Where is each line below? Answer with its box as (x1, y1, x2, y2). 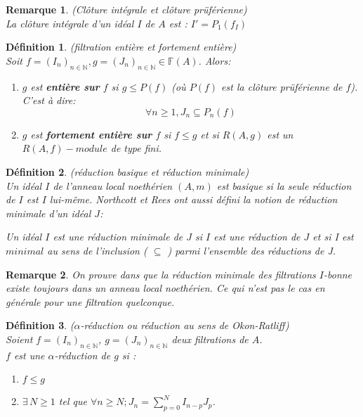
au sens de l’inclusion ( (47, 243, 147, 257)
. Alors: (198, 53, 231, 68)
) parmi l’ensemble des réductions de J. (167, 243, 336, 257)
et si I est (312, 229, 354, 244)
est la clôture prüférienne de (221, 79, 343, 94)
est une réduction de (213, 229, 301, 244)
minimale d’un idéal (6, 205, 91, 220)
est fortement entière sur (30, 127, 152, 141)
